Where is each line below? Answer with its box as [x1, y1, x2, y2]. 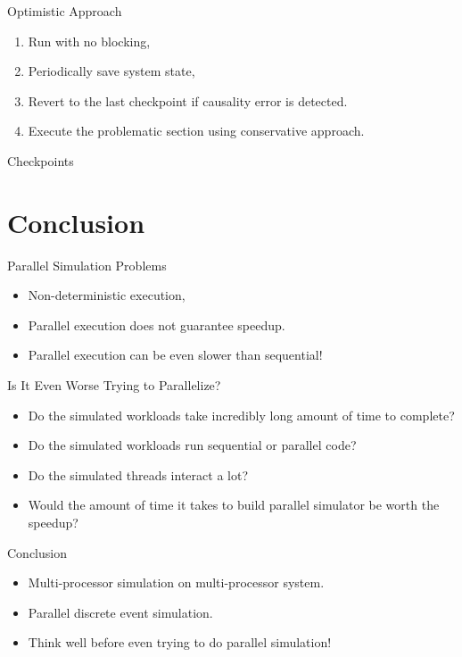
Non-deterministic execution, [28, 286, 186, 304]
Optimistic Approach [7, 2, 122, 20]
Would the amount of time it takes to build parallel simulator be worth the [28, 495, 440, 514]
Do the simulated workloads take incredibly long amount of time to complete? [28, 405, 455, 424]
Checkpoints [7, 151, 74, 170]
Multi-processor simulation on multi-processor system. [28, 573, 325, 592]
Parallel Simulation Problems [7, 255, 167, 274]
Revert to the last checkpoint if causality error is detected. [28, 91, 348, 110]
